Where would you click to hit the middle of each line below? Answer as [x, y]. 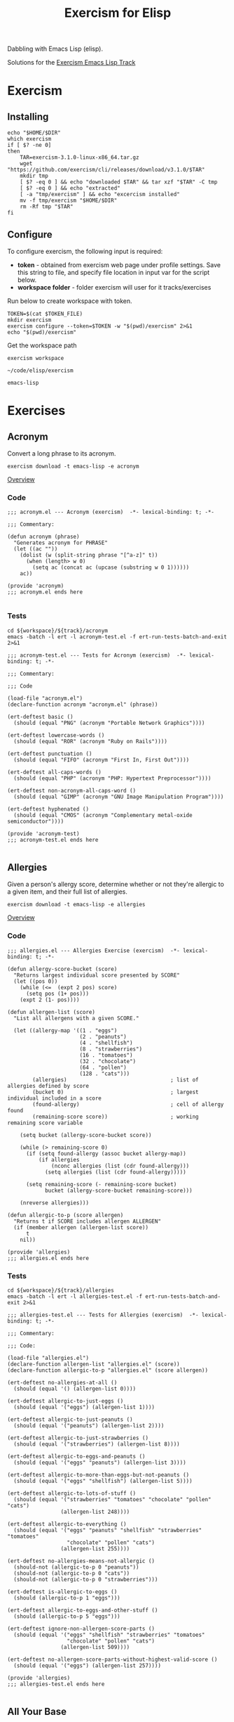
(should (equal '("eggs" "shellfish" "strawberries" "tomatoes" [109, 1635]
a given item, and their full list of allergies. [68, 892]
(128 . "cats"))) [105, 1074]
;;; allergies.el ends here [48, 1258]
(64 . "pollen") [103, 1067]
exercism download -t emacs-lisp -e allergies [76, 905]
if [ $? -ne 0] [29, 146]
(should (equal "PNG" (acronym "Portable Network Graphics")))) [109, 723]
